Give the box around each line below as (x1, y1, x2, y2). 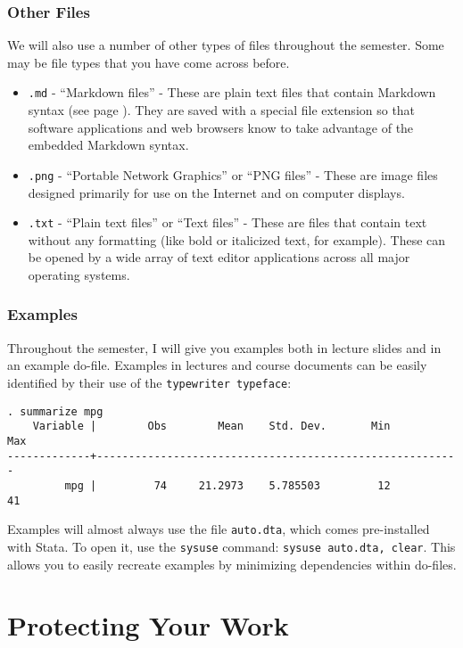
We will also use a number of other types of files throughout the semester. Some (7, 36, 444, 54)
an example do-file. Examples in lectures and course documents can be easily (7, 356, 427, 374)
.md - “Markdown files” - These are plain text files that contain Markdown (28, 83, 436, 102)
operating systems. (28, 265, 130, 283)
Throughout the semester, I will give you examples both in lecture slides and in (7, 338, 442, 357)
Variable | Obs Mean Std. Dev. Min (32, 420, 391, 433)
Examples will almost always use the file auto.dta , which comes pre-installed (7, 520, 430, 538)
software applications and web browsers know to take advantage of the (28, 118, 414, 136)
